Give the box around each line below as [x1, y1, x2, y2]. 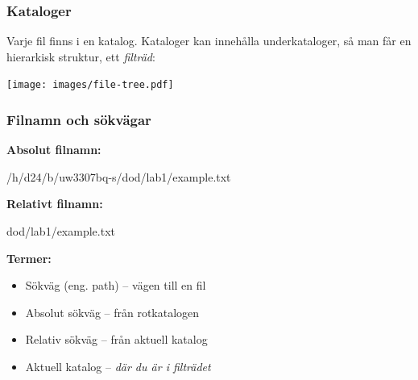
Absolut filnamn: [6, 141, 101, 158]
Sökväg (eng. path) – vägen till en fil [25, 277, 206, 294]
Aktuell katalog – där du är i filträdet [25, 358, 211, 375]
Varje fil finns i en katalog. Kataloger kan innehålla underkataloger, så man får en [6, 32, 412, 49]
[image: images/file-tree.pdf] [6, 79, 174, 91]
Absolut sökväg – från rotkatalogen [25, 303, 200, 320]
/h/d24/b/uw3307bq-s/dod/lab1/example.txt [6, 168, 231, 185]
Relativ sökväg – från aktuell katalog [25, 331, 208, 348]
